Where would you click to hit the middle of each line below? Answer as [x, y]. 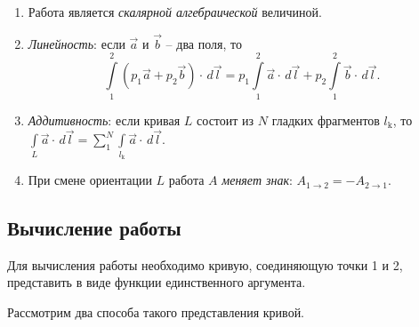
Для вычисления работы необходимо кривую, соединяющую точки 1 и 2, [205, 264]
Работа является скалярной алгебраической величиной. [175, 12]
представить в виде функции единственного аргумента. [157, 282]
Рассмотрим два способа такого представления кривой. [156, 312]
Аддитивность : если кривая [104, 120]
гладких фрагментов [326, 120]
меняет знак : [257, 180]
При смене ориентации [90, 180]
